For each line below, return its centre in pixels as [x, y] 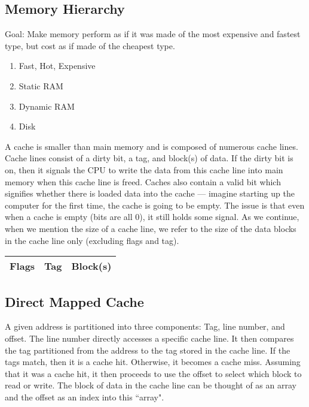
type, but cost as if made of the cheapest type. [90, 45]
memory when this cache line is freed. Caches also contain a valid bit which [143, 181]
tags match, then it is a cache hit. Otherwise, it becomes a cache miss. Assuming [153, 362]
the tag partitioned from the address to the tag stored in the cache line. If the [148, 350]
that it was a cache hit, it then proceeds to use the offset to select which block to [153, 373]
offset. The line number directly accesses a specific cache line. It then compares [149, 338]
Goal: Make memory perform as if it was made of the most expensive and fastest [153, 34]
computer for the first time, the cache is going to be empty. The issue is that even [155, 205]
